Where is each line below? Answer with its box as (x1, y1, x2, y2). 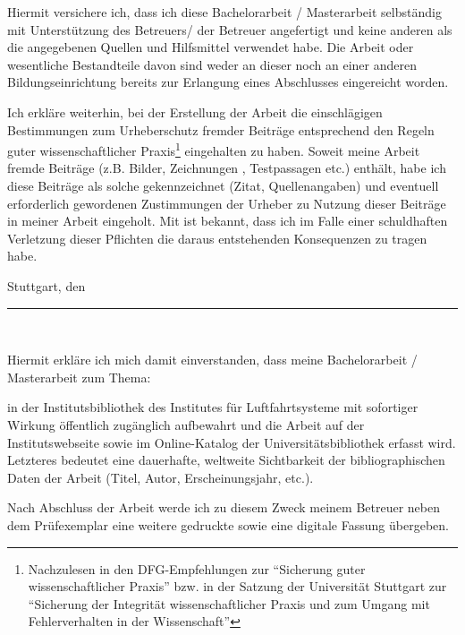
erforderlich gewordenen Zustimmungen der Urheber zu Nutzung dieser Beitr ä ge (7, 193, 446, 212)
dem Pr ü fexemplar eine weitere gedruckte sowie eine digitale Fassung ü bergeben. (7, 515, 449, 534)
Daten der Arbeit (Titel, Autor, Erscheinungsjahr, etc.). (7, 468, 314, 486)
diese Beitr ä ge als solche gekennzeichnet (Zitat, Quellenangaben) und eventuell (7, 176, 439, 194)
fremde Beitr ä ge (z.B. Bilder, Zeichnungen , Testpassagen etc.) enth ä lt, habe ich (7, 159, 446, 177)
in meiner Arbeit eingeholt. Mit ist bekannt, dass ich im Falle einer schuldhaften (7, 211, 448, 230)
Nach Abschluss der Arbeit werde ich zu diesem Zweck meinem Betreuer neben (7, 498, 440, 517)
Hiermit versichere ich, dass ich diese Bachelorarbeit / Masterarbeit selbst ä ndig (7, 3, 442, 21)
